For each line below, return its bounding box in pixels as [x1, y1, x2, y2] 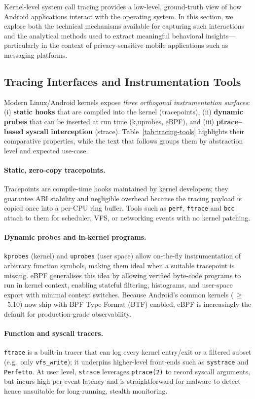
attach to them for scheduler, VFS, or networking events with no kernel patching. [4, 212, 251, 222]
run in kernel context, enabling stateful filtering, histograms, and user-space [4, 280, 233, 290]
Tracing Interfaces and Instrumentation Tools [4, 73, 241, 89]
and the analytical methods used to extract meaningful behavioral [4, 30, 204, 40]
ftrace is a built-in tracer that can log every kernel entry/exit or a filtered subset [4, 347, 252, 357]
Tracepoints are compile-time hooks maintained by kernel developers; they [4, 183, 228, 194]
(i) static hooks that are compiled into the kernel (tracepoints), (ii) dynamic [4, 107, 243, 117]
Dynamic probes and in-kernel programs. [4, 232, 146, 242]
